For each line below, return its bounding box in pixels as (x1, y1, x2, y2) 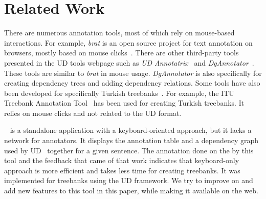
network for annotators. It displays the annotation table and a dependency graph (4, 135, 259, 146)
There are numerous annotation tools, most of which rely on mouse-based (4, 27, 235, 38)
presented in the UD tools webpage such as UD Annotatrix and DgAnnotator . (4, 57, 254, 68)
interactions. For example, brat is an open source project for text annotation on (4, 37, 253, 48)
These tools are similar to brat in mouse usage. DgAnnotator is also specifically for (4, 67, 262, 78)
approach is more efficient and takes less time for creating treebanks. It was (4, 165, 240, 175)
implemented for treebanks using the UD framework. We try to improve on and (4, 175, 253, 186)
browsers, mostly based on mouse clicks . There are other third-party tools (4, 47, 239, 58)
